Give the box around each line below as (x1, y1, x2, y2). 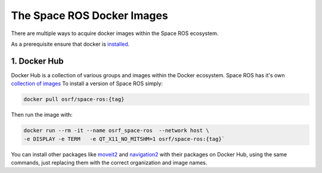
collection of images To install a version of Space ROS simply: (11, 80, 163, 87)
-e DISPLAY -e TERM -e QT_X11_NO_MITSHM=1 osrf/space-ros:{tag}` (23, 136, 225, 142)
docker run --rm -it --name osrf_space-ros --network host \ (23, 127, 209, 134)
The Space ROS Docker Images (11, 9, 168, 22)
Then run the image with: (11, 111, 73, 118)
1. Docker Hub (11, 56, 64, 66)
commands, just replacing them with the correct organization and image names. (11, 159, 208, 166)
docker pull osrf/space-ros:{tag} (23, 96, 125, 103)
